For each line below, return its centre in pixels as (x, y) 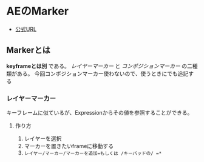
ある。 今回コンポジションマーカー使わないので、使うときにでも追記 (103, 73)
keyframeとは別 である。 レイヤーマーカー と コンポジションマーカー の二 (100, 66)
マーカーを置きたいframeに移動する (69, 146)
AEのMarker (37, 11)
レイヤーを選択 (43, 138)
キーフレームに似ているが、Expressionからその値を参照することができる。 (100, 113)
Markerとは (28, 50)
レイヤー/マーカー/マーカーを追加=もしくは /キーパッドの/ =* (93, 154)
